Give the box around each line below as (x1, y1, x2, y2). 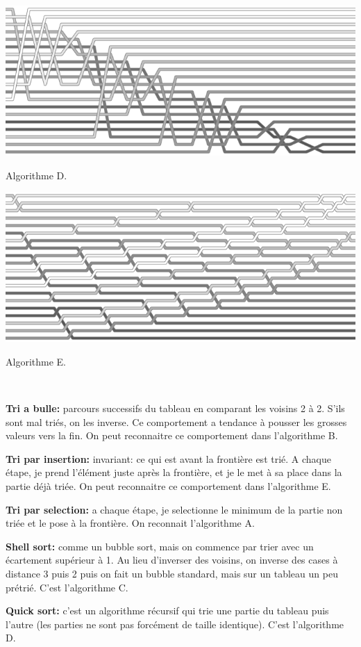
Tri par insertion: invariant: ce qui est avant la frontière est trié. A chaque (6, 451, 332, 466)
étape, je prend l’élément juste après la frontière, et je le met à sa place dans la (6, 465, 342, 480)
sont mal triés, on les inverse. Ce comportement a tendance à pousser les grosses (6, 414, 347, 429)
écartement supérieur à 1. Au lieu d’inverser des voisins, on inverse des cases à (6, 552, 338, 567)
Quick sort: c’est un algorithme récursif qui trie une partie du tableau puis (6, 603, 329, 618)
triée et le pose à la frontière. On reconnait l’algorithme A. (6, 516, 255, 530)
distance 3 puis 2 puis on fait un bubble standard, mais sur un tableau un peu (6, 566, 338, 580)
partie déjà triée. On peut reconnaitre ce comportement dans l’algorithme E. (6, 478, 331, 493)
